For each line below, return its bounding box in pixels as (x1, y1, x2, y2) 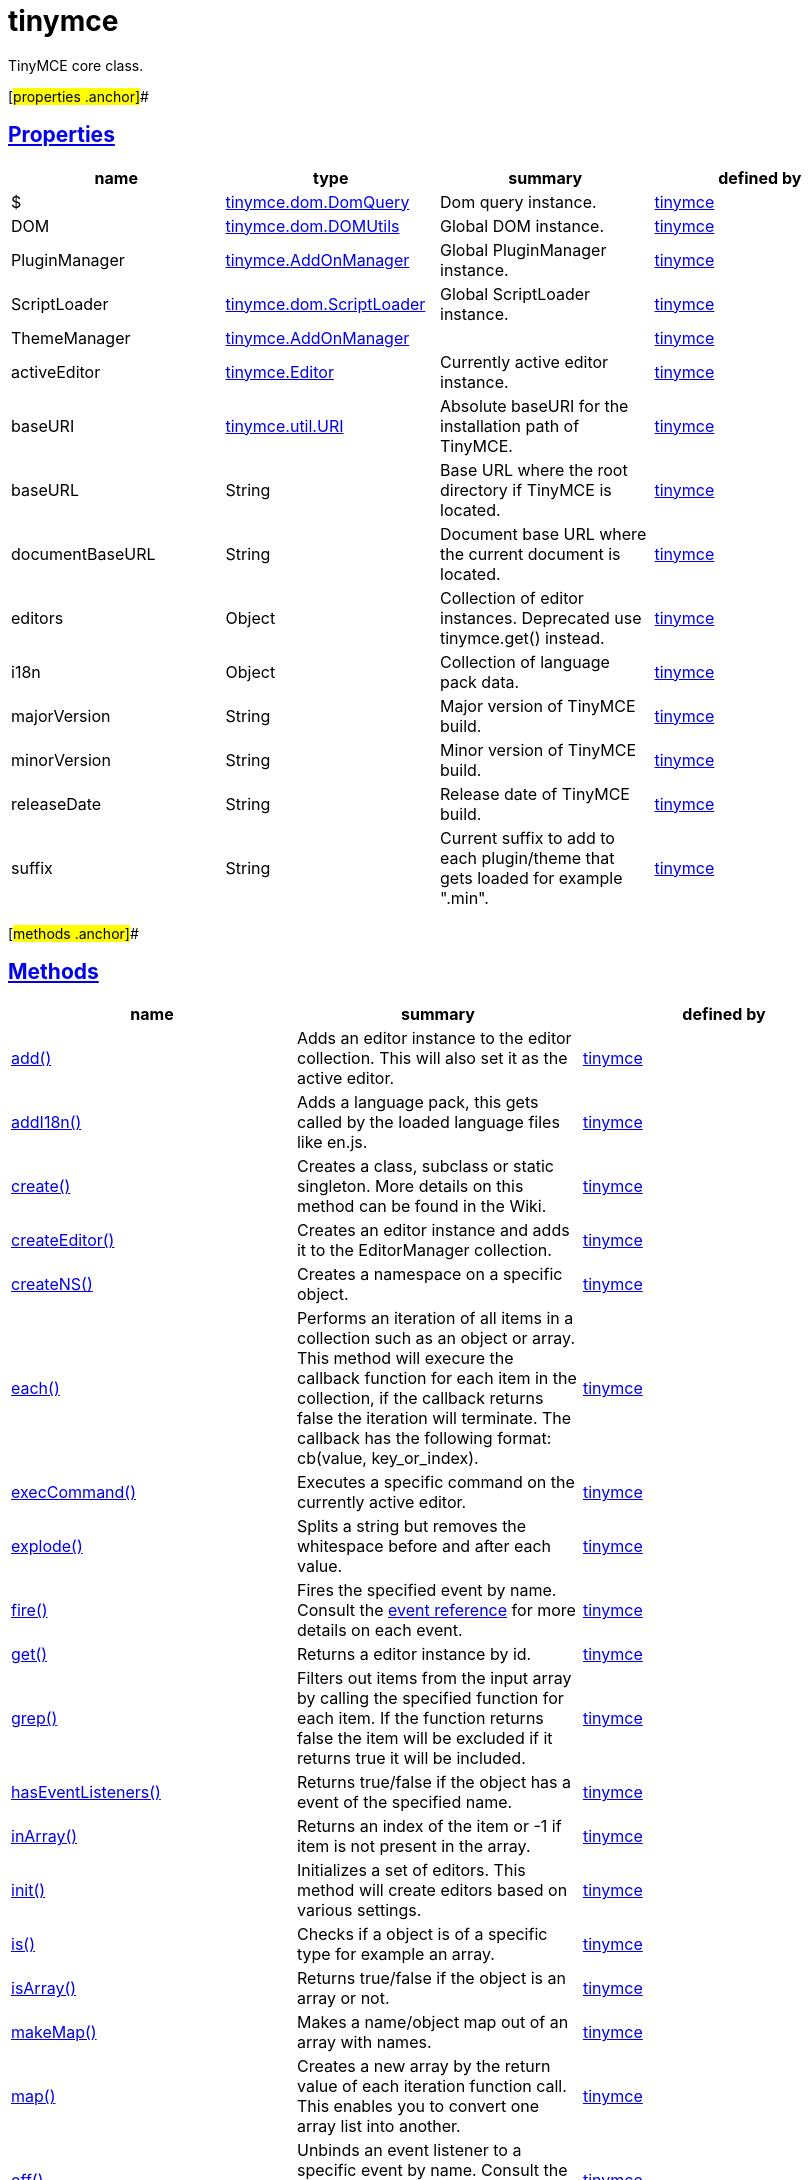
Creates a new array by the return (296, 2056, 551, 2077)
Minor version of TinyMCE (440, 739, 637, 760)
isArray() (11, 1978, 77, 1999)
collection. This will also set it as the (296, 1048, 568, 1069)
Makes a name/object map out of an (296, 2012, 569, 2033)
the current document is (440, 543, 621, 564)
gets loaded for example (440, 867, 623, 888)
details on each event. (296, 1620, 463, 1641)
